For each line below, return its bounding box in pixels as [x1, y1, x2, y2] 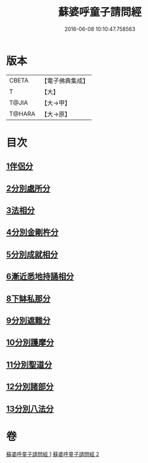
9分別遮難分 [6, 316, 51, 325]
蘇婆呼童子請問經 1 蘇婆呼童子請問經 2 [6, 451, 100, 458]
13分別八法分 [6, 404, 54, 414]
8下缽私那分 [6, 293, 51, 303]
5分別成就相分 [6, 249, 58, 259]
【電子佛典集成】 [41, 77, 89, 85]
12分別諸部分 [6, 382, 54, 392]
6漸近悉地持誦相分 [6, 271, 74, 282]
